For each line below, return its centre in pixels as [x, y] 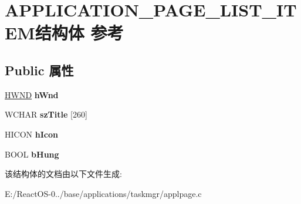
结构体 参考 [79, 33]
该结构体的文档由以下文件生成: [63, 174]
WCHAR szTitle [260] [46, 114]
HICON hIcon [31, 134]
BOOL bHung [32, 154]
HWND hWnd [32, 94]
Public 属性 [39, 70]
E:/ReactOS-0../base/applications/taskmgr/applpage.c [103, 193]
